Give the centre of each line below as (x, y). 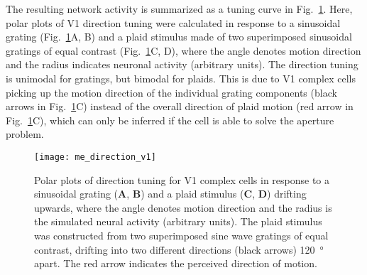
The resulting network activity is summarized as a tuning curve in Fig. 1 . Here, (179, 9)
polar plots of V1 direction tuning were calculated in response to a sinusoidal (173, 22)
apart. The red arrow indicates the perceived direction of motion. (176, 263)
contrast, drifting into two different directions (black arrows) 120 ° (179, 249)
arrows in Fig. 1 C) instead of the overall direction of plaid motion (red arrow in (180, 106)
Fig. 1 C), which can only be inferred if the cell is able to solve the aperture (170, 120)
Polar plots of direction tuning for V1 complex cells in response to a (182, 179)
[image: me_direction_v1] (95, 157)
